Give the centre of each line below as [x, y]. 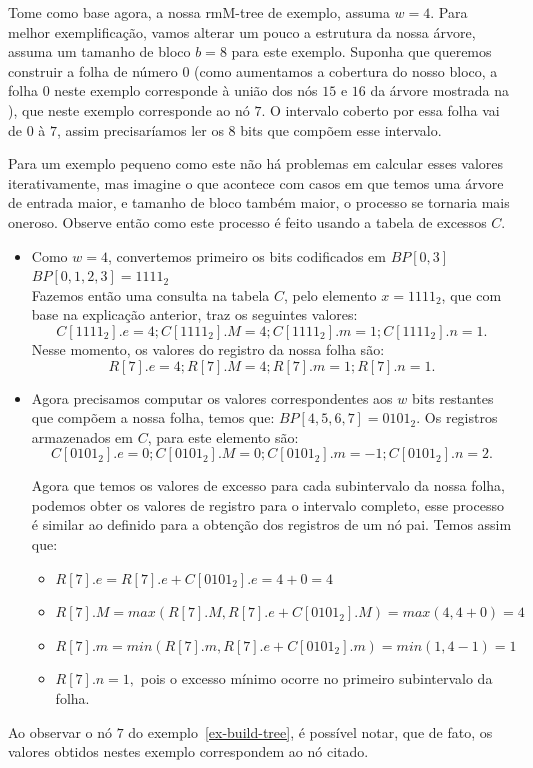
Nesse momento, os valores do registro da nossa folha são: [208, 348]
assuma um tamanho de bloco [99, 51]
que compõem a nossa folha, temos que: [153, 417]
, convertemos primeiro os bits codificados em [246, 255]
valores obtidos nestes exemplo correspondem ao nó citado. [188, 751]
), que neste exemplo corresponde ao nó [129, 109]
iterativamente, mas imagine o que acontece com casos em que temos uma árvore [256, 182]
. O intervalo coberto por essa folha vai [380, 109]
